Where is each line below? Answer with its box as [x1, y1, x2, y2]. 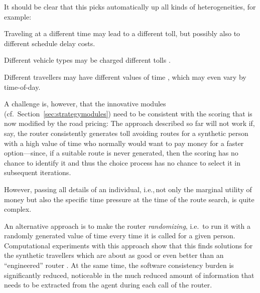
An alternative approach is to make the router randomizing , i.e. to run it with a [4, 220, 251, 231]
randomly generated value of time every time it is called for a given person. [4, 230, 235, 241]
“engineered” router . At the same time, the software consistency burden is [4, 260, 234, 270]
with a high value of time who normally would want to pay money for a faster [4, 137, 244, 148]
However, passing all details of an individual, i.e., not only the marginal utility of [4, 184, 252, 194]
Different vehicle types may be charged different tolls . [4, 55, 171, 65]
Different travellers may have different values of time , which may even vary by [4, 71, 246, 82]
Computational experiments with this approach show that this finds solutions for [4, 240, 253, 250]
